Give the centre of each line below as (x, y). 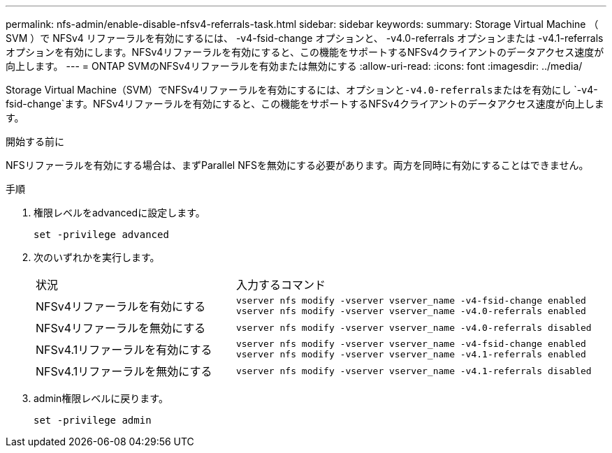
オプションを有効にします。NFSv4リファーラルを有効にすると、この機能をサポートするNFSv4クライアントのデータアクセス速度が (305, 52)
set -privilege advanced (101, 235)
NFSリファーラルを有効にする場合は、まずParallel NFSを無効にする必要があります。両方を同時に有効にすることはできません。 (297, 165)
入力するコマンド (280, 285)
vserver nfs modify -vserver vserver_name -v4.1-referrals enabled (411, 354)
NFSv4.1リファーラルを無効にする (124, 371)
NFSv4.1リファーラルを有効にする (124, 350)
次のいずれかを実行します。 (97, 257)
